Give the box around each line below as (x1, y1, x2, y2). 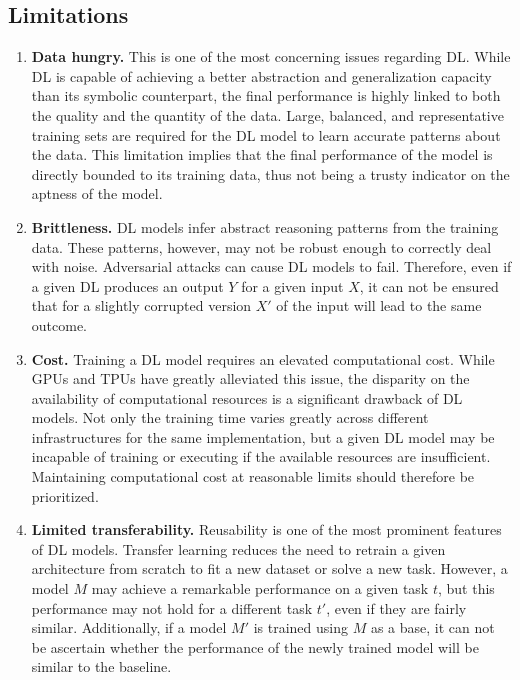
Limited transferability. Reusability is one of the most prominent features (31, 519, 502, 540)
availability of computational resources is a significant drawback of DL (31, 387, 463, 408)
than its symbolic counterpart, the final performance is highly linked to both (31, 85, 501, 106)
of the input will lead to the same (276, 295, 482, 316)
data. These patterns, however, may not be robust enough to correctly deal (31, 236, 492, 257)
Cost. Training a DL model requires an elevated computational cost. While (31, 348, 495, 369)
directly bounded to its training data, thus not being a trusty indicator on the (31, 163, 510, 184)
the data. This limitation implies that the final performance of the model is (31, 144, 493, 165)
